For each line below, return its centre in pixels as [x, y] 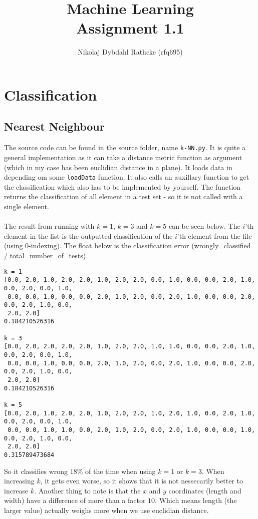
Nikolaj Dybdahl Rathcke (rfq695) [130, 52]
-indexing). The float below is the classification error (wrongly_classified [140, 245]
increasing [19, 481]
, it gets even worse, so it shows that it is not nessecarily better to [142, 481]
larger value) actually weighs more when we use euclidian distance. [106, 510]
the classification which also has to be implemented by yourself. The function [122, 186]
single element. [27, 206]
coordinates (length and [205, 490]
